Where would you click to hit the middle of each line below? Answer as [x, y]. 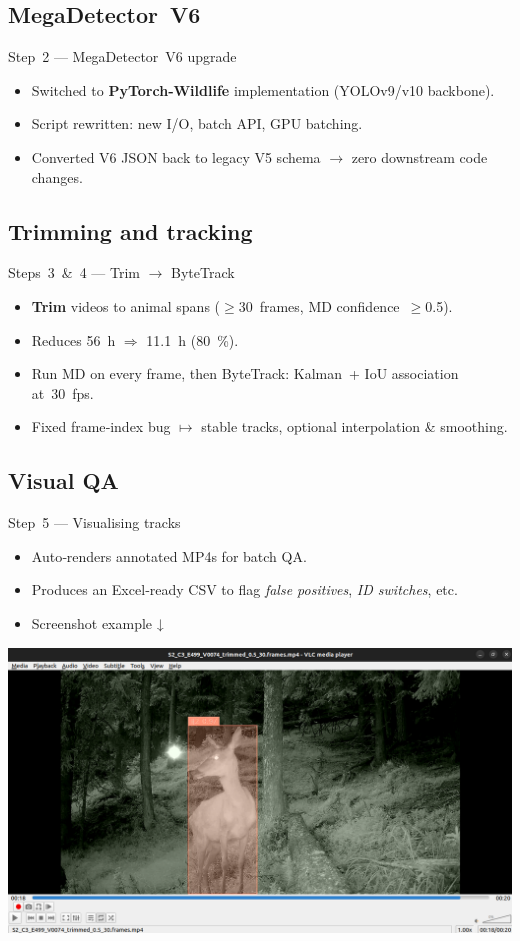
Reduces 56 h [73, 339]
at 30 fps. [62, 392]
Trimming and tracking [130, 230]
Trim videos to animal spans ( [126, 305]
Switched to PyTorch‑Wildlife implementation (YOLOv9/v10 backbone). [263, 89]
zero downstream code [419, 156]
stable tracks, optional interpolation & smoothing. [354, 426]
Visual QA [63, 480]
